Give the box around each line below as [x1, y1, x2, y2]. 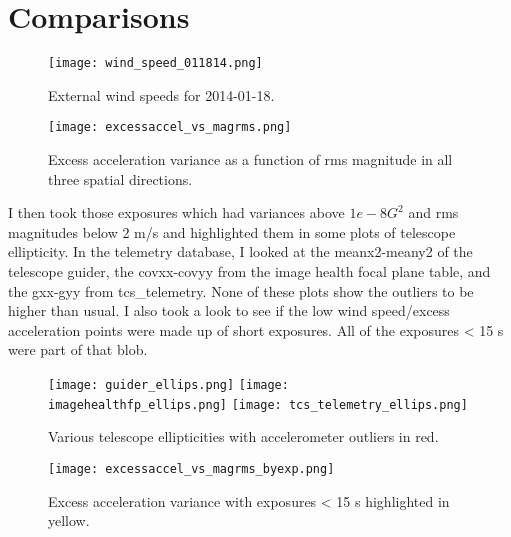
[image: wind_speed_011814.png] [48, 56, 263, 71]
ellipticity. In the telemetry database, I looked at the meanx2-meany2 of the [8, 241, 473, 262]
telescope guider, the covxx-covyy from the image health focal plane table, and [8, 261, 491, 281]
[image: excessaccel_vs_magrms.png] [48, 120, 292, 135]
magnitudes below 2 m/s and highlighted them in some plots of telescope [8, 221, 456, 242]
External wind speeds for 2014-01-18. [48, 84, 275, 105]
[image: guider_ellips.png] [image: [48, 377, 289, 392]
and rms [408, 202, 459, 223]
